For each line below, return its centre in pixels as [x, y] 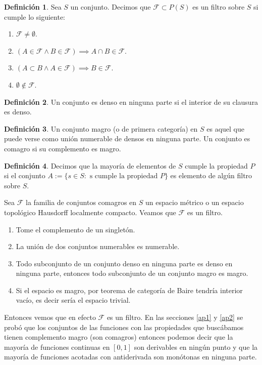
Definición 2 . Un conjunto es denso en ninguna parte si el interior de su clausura [131, 102]
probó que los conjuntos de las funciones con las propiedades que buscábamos [124, 327]
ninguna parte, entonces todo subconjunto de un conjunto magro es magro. [132, 273]
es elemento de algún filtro [211, 175]
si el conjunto [25, 175]
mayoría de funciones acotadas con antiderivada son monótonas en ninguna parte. [130, 357]
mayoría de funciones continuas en [57, 347]
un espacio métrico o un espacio [195, 202]
